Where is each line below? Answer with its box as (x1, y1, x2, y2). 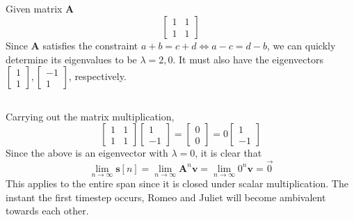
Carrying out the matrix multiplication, (6, 109, 175, 123)
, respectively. (68, 69, 127, 84)
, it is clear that (195, 146, 262, 160)
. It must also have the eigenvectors (172, 52, 323, 66)
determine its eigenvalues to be (6, 52, 137, 66)
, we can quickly (266, 38, 336, 52)
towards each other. (6, 203, 89, 218)
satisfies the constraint (42, 38, 138, 52)
